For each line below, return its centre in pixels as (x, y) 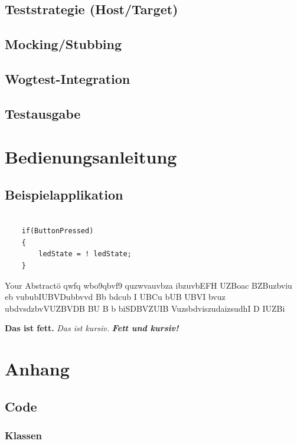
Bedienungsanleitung (91, 157)
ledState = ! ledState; (85, 254)
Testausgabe (43, 113)
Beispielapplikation (64, 194)
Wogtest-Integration (68, 78)
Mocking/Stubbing (63, 44)
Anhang (37, 369)
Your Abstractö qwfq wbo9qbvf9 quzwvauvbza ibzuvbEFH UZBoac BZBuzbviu (148, 285)
